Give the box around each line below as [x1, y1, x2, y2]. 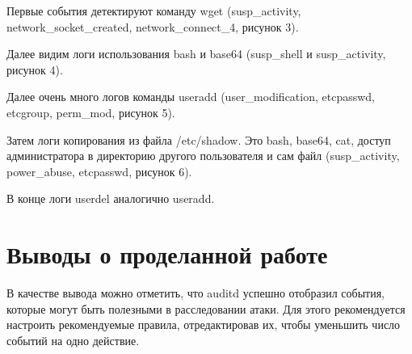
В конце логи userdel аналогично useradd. [6, 190, 215, 207]
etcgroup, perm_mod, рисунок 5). [6, 103, 175, 120]
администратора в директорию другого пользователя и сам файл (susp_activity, [6, 147, 400, 164]
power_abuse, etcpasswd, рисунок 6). [6, 162, 192, 179]
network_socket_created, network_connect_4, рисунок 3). [6, 18, 299, 35]
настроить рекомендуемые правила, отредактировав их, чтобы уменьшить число [6, 316, 401, 333]
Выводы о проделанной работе [6, 238, 328, 271]
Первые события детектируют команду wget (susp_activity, [6, 2, 301, 19]
